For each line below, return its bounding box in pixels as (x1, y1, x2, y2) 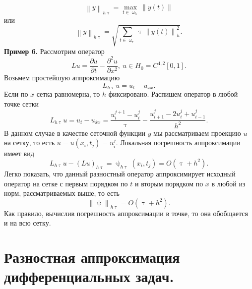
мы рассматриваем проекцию (153, 127, 241, 138)
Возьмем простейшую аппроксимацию (4, 72, 120, 82)
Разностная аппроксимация (4, 247, 180, 267)
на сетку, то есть (4, 137, 55, 148)
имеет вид (4, 148, 34, 159)
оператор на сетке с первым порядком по (4, 178, 128, 188)
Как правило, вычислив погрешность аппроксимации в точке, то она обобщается (4, 208, 248, 218)
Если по (4, 88, 28, 99)
